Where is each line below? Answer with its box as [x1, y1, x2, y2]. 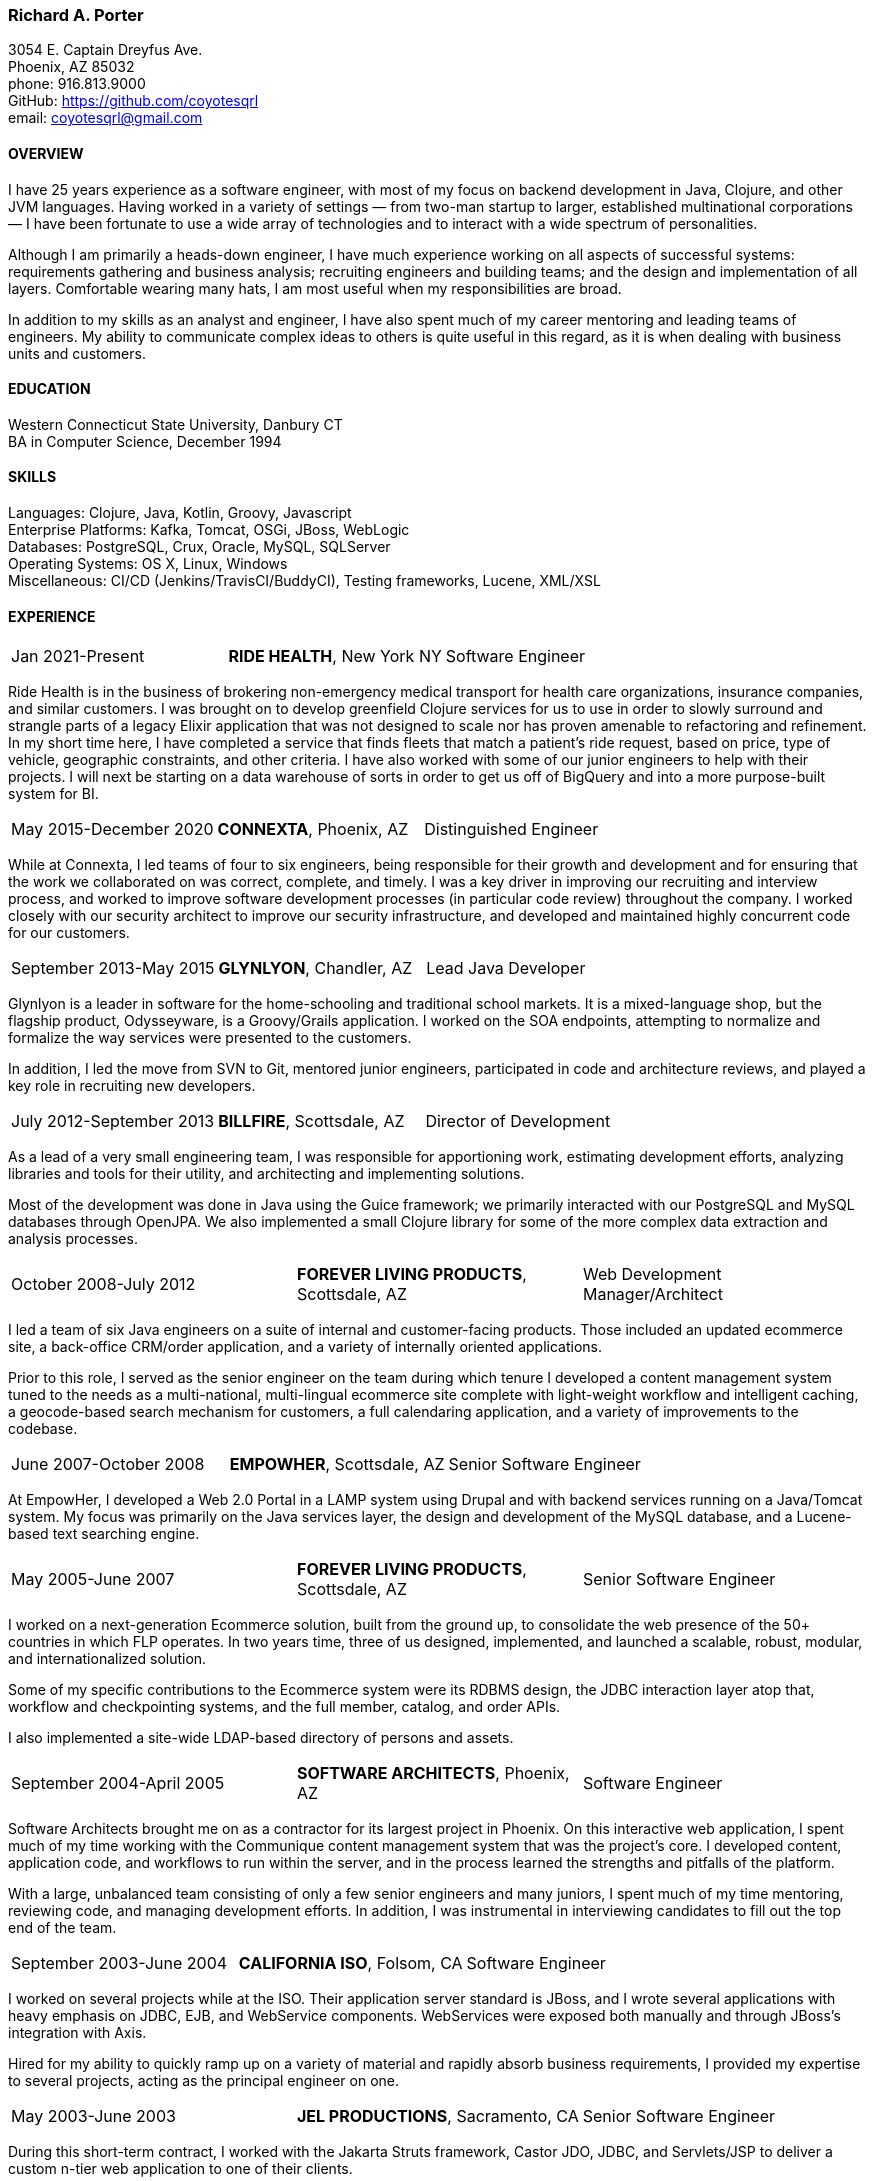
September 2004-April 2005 [11, 1773, 225, 1794]
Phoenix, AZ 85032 [8, 58, 135, 76]
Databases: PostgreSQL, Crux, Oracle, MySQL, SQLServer [8, 538, 391, 556]
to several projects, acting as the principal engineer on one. [8, 2072, 400, 2090]
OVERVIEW [8, 144, 84, 162]
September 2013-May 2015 [11, 958, 215, 979]
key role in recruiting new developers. [8, 1077, 256, 1095]
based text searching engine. [8, 1525, 200, 1543]
